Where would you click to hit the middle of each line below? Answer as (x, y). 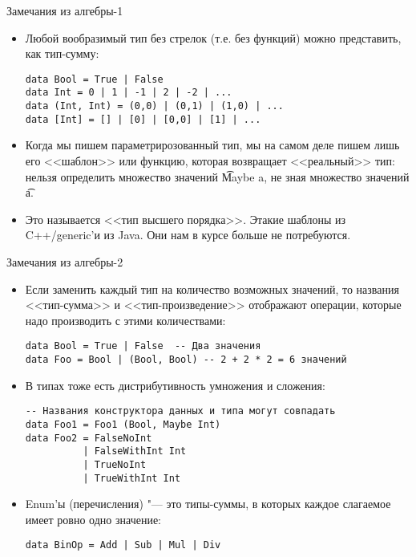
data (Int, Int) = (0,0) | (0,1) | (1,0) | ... (154, 106)
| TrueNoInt (115, 464)
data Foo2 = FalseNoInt (89, 438)
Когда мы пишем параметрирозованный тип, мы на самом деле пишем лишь (212, 145)
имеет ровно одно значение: (93, 519)
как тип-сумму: (62, 53)
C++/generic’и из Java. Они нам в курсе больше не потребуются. (188, 235)
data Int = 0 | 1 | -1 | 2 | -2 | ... (129, 93)
